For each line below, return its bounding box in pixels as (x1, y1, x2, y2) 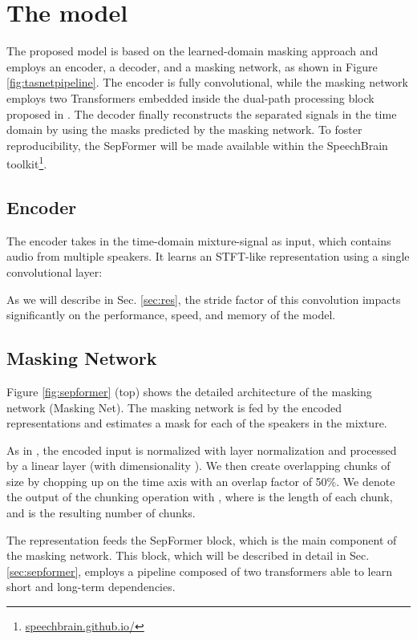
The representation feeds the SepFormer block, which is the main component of (6, 531, 397, 548)
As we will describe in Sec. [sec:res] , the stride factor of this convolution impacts (6, 290, 401, 307)
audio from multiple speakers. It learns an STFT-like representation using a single (6, 248, 410, 265)
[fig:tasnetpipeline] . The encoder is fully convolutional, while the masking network (6, 74, 408, 91)
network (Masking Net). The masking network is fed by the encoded (6, 399, 342, 415)
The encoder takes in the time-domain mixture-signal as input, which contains (6, 232, 391, 249)
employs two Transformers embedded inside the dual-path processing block (6, 89, 374, 106)
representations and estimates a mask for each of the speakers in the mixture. (6, 415, 387, 431)
